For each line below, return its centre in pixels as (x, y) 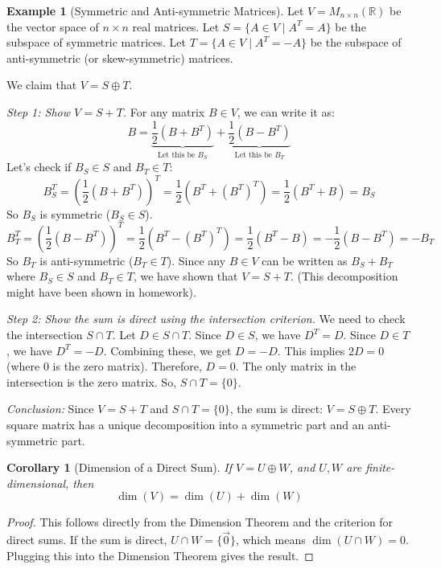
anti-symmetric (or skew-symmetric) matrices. (120, 57)
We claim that (42, 85)
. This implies (311, 350)
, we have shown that (185, 276)
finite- (380, 467)
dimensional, (38, 483)
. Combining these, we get (167, 350)
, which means (270, 540)
